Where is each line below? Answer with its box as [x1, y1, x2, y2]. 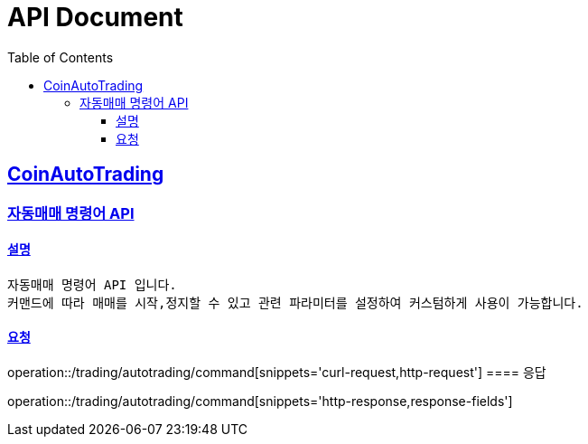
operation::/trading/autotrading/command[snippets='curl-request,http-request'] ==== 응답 [7, 364, 546, 381]
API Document [7, 2, 183, 33]
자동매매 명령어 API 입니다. [7, 277, 177, 292]
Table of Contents [7, 49, 114, 65]
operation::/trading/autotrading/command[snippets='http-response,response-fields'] [7, 393, 513, 410]
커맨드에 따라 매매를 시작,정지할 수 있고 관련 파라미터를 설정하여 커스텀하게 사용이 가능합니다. [7, 295, 583, 310]
